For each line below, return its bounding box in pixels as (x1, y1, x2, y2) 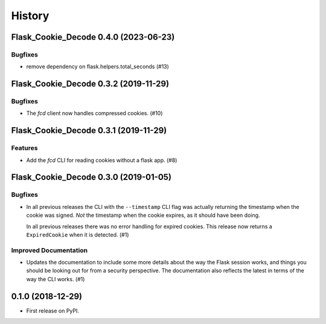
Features (11, 144, 38, 152)
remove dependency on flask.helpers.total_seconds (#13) (26, 63, 169, 70)
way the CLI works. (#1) (26, 275, 85, 282)
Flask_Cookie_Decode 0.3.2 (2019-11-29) (11, 79, 169, 89)
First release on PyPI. (26, 307, 80, 314)
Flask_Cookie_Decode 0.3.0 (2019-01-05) (11, 172, 172, 182)
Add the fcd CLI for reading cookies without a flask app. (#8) (26, 157, 177, 164)
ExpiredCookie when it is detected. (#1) (26, 231, 129, 238)
